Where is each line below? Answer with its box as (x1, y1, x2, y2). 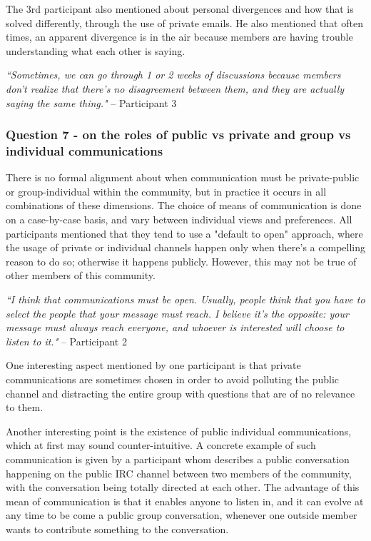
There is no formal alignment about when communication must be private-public (6, 170, 360, 185)
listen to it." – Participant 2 (6, 333, 127, 348)
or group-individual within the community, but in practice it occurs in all (6, 183, 327, 198)
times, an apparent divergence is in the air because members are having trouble (6, 29, 353, 44)
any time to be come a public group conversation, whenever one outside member (6, 507, 357, 522)
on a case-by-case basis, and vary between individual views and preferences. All (6, 212, 352, 227)
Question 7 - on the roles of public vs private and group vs (6, 126, 351, 143)
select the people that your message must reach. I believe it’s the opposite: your (6, 305, 349, 320)
